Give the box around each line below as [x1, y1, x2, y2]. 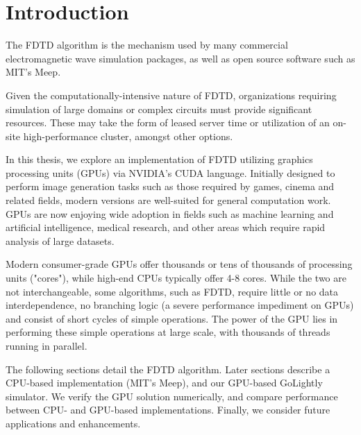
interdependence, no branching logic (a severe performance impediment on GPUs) [6, 298, 354, 312]
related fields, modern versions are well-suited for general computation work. [6, 193, 331, 207]
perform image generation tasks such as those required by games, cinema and [6, 179, 335, 194]
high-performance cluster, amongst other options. [23, 128, 233, 143]
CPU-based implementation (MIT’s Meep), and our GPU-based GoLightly [6, 375, 323, 390]
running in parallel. [6, 339, 87, 352]
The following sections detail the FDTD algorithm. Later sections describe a [6, 361, 330, 376]
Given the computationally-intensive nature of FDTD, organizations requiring [6, 87, 337, 102]
